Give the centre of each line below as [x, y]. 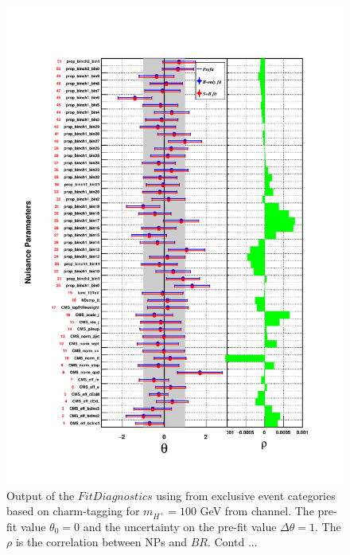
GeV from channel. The [257, 511]
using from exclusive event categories [246, 495]
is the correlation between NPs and [101, 542]
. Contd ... [232, 542]
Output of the [41, 495]
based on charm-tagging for [73, 511]
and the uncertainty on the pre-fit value [180, 526]
